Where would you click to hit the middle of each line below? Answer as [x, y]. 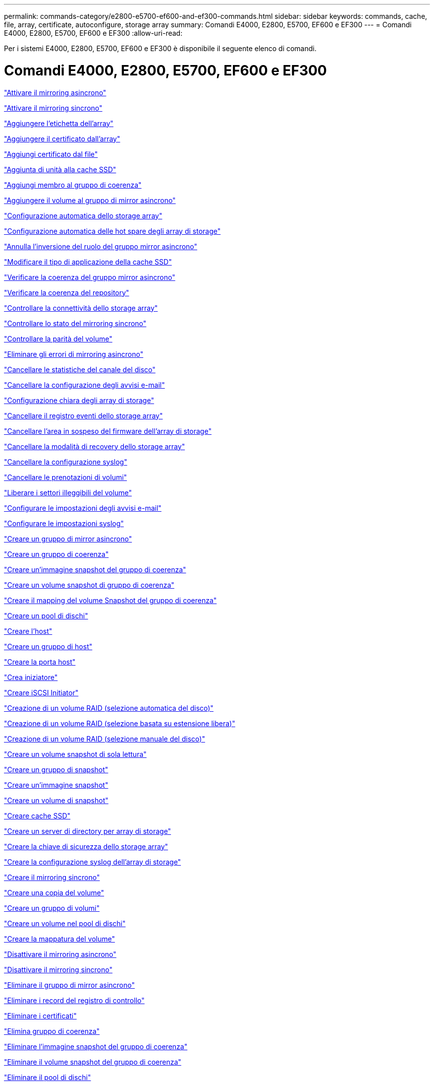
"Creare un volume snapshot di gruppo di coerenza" [89, 585]
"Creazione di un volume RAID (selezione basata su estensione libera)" [120, 723]
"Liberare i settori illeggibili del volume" [68, 492]
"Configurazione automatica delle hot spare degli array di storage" [112, 231]
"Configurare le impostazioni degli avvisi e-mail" [83, 508]
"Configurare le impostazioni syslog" [64, 523]
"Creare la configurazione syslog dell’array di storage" [93, 862]
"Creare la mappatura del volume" [59, 939]
